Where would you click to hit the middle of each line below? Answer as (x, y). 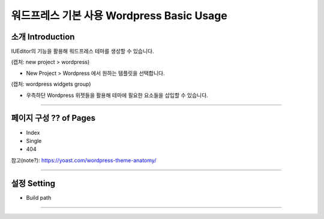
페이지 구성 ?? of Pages (53, 118)
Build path (39, 197)
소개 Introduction (43, 37)
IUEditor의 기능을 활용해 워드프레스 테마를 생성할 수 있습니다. (82, 51)
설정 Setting (33, 183)
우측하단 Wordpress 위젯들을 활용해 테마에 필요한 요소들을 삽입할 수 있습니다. (117, 95)
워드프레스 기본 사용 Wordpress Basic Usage (119, 16)
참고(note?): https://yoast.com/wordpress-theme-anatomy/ (84, 160)
